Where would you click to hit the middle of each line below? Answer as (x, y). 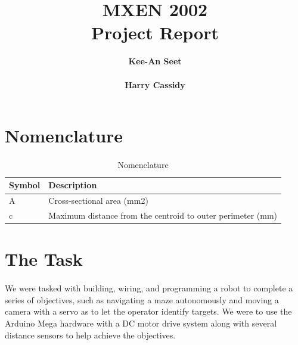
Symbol (25, 185)
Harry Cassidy (155, 84)
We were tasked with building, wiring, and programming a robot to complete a (149, 288)
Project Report (155, 32)
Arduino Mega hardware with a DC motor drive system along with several (141, 323)
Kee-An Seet (155, 61)
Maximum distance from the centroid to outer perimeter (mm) (163, 215)
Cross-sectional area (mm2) (98, 201)
